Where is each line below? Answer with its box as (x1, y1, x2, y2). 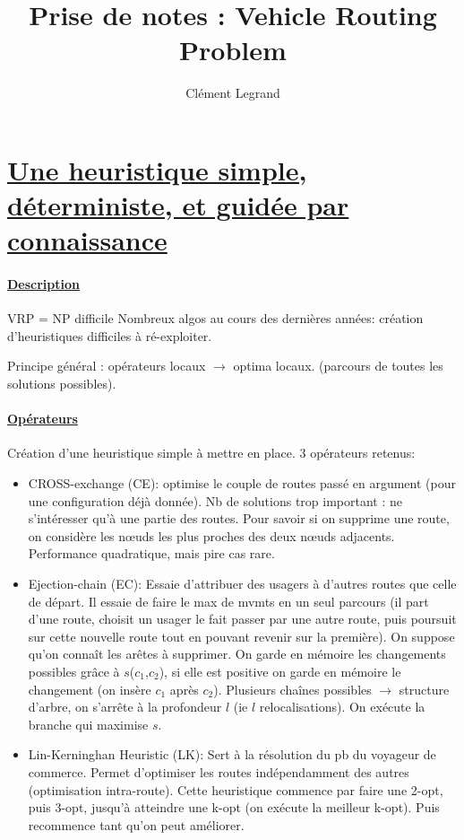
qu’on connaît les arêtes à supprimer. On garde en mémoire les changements (28, 644, 446, 663)
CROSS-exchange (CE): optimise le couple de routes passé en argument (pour (28, 474, 456, 493)
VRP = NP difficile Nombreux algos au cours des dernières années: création (7, 309, 424, 328)
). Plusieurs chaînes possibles (213, 679, 372, 698)
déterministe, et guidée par (7, 187, 349, 223)
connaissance (7, 222, 168, 258)
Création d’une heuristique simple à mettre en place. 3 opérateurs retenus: (7, 443, 416, 462)
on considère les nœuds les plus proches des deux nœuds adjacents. (28, 526, 395, 545)
